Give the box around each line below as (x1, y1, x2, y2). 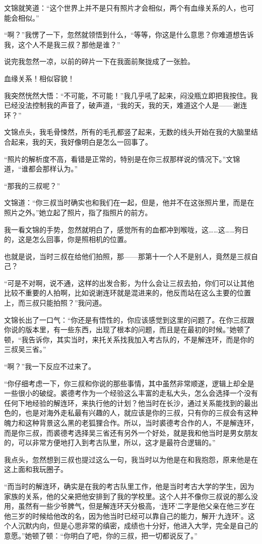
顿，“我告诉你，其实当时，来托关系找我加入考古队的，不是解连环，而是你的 (4, 334, 254, 344)
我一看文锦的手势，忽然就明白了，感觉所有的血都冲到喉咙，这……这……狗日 (4, 224, 249, 234)
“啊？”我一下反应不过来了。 (4, 361, 96, 372)
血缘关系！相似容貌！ (4, 73, 75, 83)
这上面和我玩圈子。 (4, 464, 68, 474)
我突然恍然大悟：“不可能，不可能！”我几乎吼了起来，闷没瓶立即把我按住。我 (4, 90, 258, 100)
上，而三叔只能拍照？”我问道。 (4, 297, 106, 308)
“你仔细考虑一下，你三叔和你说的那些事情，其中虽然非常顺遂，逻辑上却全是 (4, 378, 254, 388)
